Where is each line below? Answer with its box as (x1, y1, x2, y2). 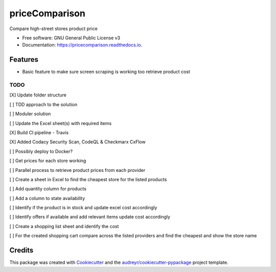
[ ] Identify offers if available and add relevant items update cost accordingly (9, 214, 171, 220)
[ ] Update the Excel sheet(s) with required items (9, 120, 112, 126)
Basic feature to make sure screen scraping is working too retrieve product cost (22, 69, 190, 75)
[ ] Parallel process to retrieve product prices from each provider (9, 167, 146, 173)
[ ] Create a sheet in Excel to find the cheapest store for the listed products (9, 176, 167, 182)
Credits (9, 246, 34, 255)
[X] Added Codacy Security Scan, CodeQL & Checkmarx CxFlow (9, 139, 146, 145)
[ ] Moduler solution (9, 111, 51, 117)
